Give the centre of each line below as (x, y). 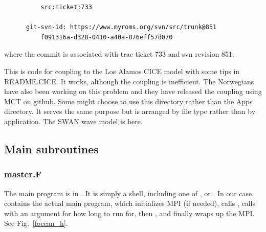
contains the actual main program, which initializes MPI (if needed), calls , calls (130, 203)
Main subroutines (51, 148)
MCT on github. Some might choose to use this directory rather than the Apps (128, 101)
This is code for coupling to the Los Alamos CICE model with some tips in (122, 71)
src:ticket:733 (66, 7)
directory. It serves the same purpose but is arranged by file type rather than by (130, 111)
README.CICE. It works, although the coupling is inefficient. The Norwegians (129, 81)
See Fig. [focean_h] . (36, 223)
